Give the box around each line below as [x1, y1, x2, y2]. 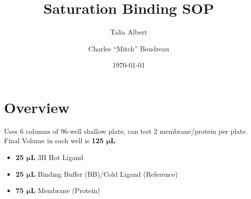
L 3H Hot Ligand [30, 152, 84, 162]
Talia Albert [110, 27, 148, 37]
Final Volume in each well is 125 [4, 135, 104, 146]
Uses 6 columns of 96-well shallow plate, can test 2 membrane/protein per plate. [4, 125, 248, 136]
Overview [4, 97, 70, 117]
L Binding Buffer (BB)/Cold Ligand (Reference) [30, 168, 178, 179]
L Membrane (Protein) [30, 185, 100, 196]
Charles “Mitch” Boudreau [88, 43, 169, 53]
